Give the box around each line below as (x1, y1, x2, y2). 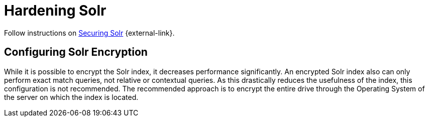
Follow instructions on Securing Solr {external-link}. (4, 28, 175, 37)
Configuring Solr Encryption (4, 46, 148, 59)
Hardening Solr (4, 2, 106, 19)
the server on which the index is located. (4, 92, 139, 101)
